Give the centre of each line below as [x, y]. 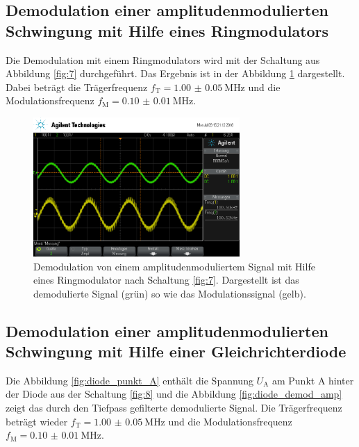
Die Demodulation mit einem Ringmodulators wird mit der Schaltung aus [163, 59]
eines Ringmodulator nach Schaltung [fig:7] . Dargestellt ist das [166, 280]
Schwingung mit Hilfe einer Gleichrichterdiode [176, 351]
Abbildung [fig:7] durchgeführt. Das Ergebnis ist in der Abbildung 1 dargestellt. [175, 73]
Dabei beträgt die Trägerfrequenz [77, 87]
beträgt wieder [37, 421]
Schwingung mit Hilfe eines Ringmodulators [167, 30]
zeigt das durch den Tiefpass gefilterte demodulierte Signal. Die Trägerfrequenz [174, 408]
